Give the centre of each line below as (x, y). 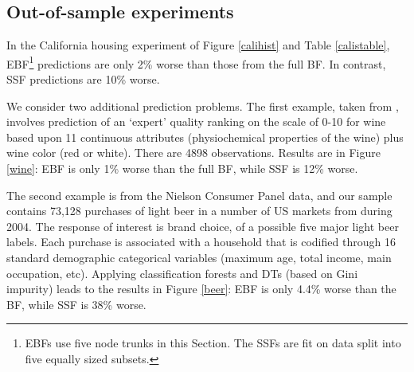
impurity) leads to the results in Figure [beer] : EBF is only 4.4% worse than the (201, 289)
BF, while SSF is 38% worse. (76, 304)
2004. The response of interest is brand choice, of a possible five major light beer (203, 226)
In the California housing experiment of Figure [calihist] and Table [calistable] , (198, 45)
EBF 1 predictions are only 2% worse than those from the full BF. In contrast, (196, 62)
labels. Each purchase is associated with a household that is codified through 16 (201, 242)
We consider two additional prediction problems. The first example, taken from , (203, 106)
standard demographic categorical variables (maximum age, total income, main (199, 257)
